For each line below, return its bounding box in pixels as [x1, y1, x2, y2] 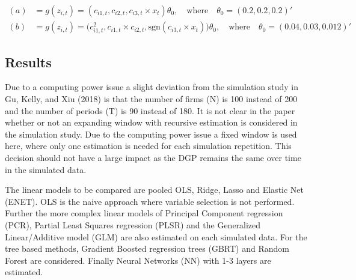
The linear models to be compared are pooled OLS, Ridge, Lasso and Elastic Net [5, 183, 304, 196]
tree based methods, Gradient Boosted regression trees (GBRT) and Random [5, 242, 289, 255]
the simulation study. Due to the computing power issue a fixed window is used [5, 127, 297, 140]
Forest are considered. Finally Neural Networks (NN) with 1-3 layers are [5, 254, 271, 266]
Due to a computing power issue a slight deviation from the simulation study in [5, 81, 298, 93]
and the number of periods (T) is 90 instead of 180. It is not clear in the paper [5, 104, 295, 117]
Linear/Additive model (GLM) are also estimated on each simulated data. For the [5, 230, 307, 243]
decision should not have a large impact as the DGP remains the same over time [5, 151, 301, 163]
